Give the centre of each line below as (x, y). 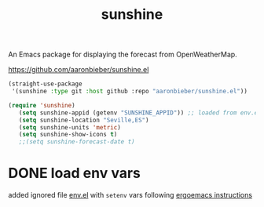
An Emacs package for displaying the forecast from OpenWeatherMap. (123, 54)
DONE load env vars (75, 173)
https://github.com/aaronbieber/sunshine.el (79, 70)
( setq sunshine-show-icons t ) (68, 135)
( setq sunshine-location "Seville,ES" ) (84, 120)
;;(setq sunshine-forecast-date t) (77, 142)
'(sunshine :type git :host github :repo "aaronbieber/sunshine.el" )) (129, 92)
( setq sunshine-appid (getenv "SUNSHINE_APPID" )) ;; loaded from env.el (140, 113)
